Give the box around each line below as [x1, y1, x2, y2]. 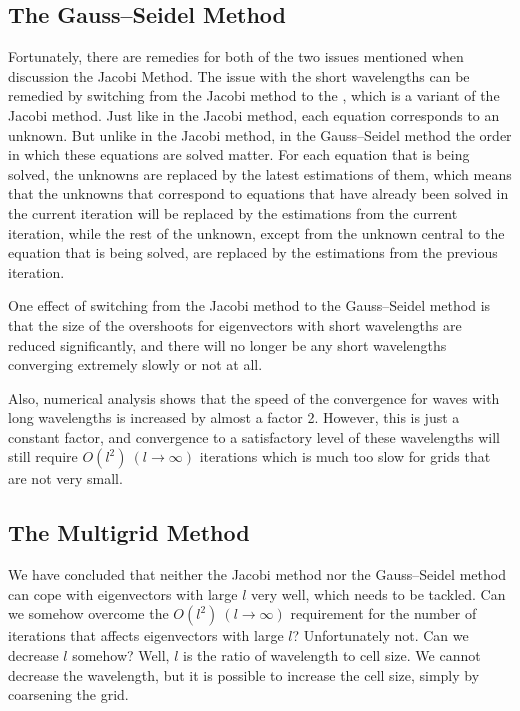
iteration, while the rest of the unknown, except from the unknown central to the [8, 222, 505, 243]
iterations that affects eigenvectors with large [8, 625, 284, 646]
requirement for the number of [290, 603, 477, 624]
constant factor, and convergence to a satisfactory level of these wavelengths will [8, 426, 500, 447]
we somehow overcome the [8, 603, 169, 624]
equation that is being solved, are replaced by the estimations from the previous [8, 242, 498, 263]
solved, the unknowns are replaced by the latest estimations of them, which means [8, 163, 512, 184]
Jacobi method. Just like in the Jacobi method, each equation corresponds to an [8, 104, 500, 125]
